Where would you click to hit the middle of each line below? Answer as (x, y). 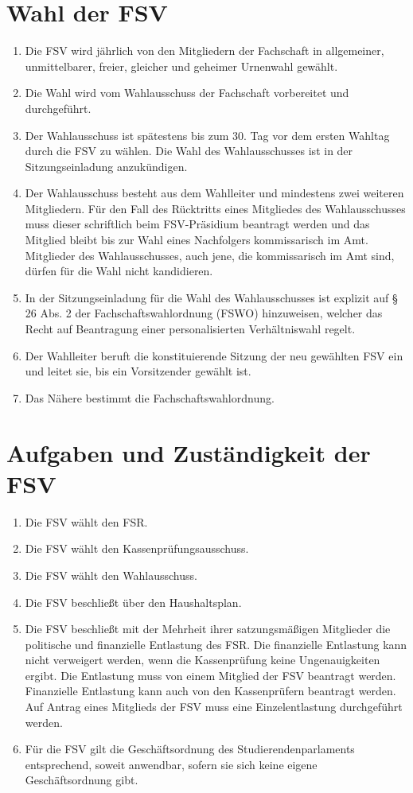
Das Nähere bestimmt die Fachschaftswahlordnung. (150, 397)
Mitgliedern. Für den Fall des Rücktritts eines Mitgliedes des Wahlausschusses (215, 208)
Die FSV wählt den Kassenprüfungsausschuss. (137, 548)
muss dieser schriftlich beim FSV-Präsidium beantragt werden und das (197, 224)
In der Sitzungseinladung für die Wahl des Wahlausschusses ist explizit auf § (211, 297)
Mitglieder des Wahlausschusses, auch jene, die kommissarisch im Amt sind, (210, 255)
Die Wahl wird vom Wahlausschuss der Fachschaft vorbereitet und (187, 93)
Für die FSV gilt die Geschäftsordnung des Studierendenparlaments (190, 749)
